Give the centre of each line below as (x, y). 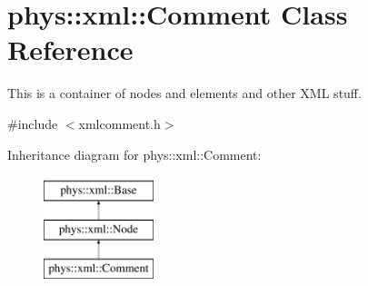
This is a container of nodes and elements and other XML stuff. (184, 93)
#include (33, 123)
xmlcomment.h (119, 123)
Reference (70, 49)
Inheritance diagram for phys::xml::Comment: (134, 154)
